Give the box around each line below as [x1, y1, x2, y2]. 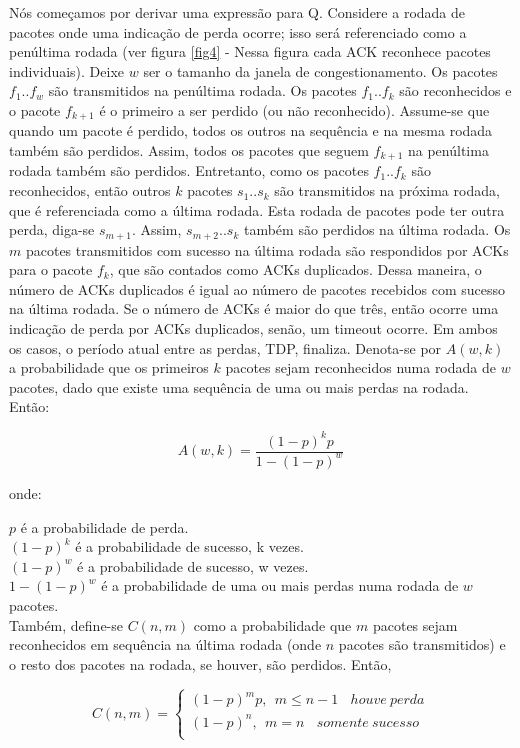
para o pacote [9, 259, 93, 280]
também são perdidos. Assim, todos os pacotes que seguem [9, 140, 369, 161]
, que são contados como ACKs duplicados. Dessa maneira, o [109, 259, 482, 280]
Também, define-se [9, 614, 124, 635]
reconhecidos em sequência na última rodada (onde [9, 634, 322, 655]
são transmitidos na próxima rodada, [274, 180, 500, 201]
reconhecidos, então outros [9, 180, 171, 201]
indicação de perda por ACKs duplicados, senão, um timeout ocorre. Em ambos [9, 318, 498, 339]
